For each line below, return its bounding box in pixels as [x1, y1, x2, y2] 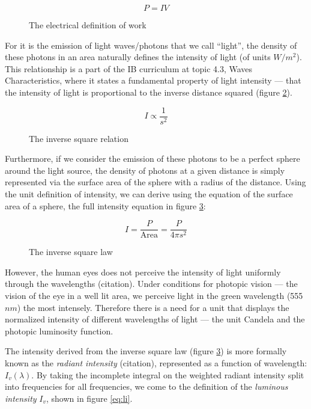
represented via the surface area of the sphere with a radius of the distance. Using [5, 176, 306, 188]
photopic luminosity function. [5, 324, 113, 337]
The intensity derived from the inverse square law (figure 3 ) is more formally [5, 345, 287, 357]
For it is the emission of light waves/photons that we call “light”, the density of [5, 38, 297, 51]
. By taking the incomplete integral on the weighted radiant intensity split [31, 368, 304, 381]
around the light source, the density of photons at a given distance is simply [5, 164, 285, 176]
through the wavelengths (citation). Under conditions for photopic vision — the [5, 277, 298, 290]
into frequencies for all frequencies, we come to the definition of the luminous [5, 380, 288, 393]
